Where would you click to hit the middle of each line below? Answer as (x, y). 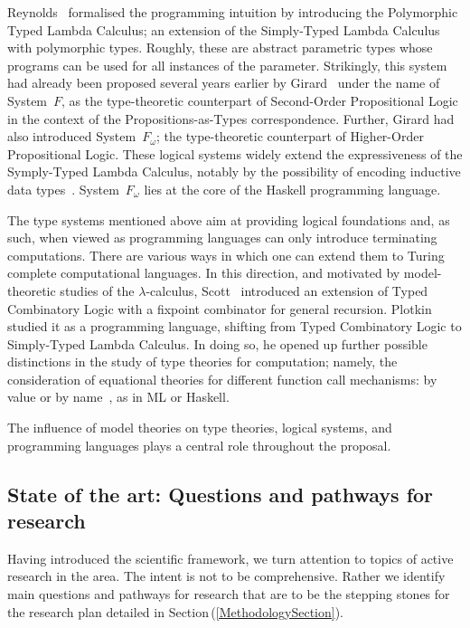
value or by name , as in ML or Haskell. (118, 397)
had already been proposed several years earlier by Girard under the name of (224, 83)
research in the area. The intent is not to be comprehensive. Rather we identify (226, 576)
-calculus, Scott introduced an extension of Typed (287, 290)
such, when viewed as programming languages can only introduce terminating (222, 238)
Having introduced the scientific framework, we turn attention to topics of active (230, 558)
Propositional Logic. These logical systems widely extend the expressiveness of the (235, 153)
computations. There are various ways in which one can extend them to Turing (226, 255)
